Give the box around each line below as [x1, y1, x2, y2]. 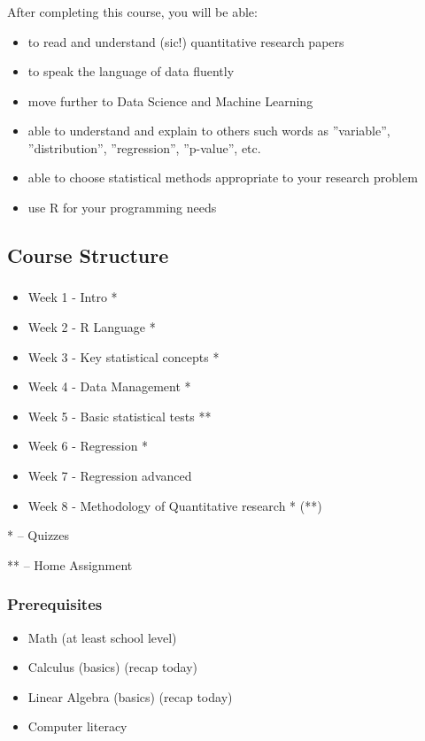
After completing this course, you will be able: [7, 2, 258, 20]
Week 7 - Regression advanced [27, 466, 192, 484]
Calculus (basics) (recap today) [27, 658, 198, 676]
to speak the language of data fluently [27, 62, 235, 81]
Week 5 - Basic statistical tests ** [27, 406, 212, 425]
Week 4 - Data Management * [27, 377, 191, 396]
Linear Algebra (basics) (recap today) [27, 687, 233, 706]
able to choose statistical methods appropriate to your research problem [27, 168, 418, 187]
